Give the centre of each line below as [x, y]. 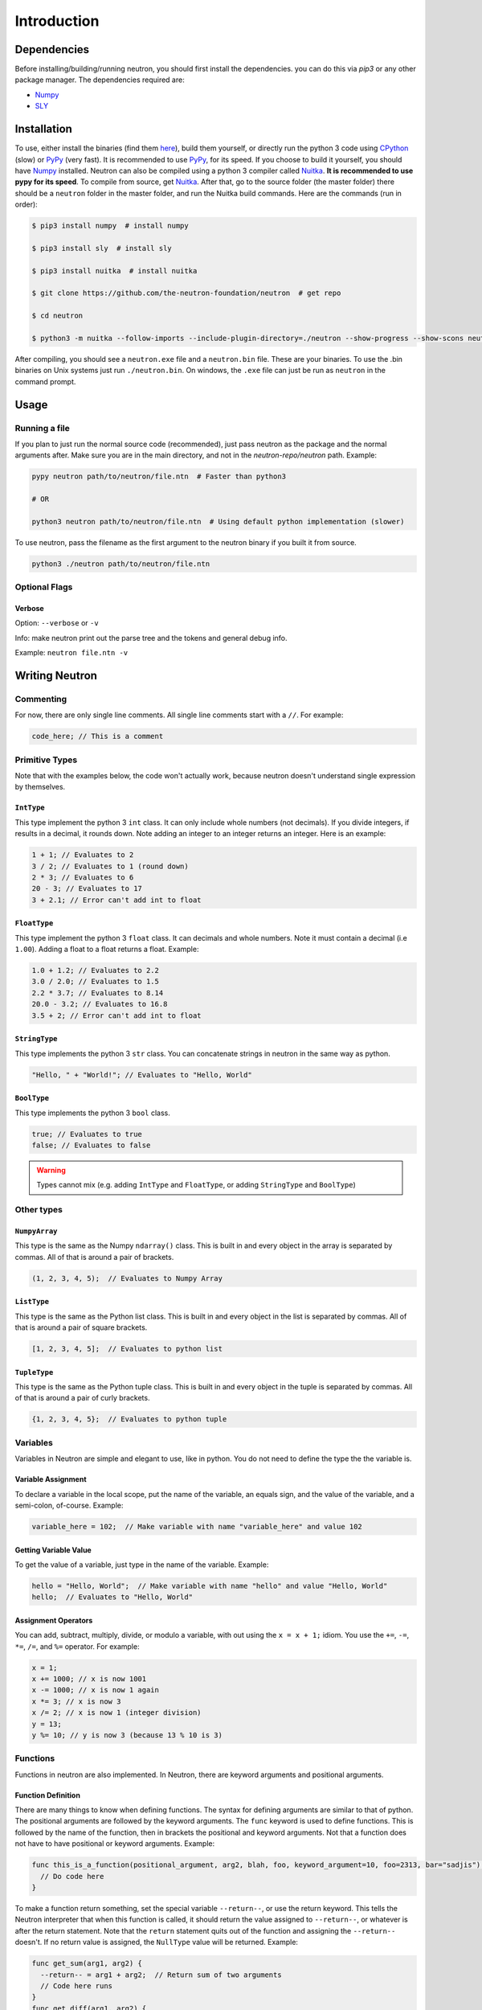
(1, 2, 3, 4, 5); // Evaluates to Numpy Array [127, 1278]
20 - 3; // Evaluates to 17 [87, 889]
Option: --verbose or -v [57, 623]
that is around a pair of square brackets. [81, 1327]
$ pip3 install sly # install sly [102, 248]
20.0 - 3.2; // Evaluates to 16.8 [100, 1004]
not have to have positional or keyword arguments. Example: [115, 1844]
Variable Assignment [51, 1479]
